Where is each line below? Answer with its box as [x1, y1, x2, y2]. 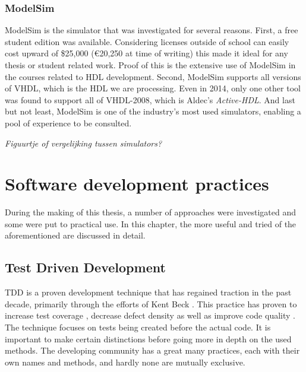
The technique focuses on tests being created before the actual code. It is [5, 321, 271, 333]
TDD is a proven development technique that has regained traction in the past [5, 286, 292, 298]
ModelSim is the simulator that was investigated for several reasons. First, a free [5, 24, 298, 36]
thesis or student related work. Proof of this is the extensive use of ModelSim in [5, 59, 296, 71]
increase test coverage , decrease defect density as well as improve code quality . [5, 309, 295, 322]
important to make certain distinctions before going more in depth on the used [5, 332, 292, 345]
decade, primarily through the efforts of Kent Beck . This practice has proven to [5, 297, 297, 310]
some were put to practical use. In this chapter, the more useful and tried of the [5, 217, 296, 230]
